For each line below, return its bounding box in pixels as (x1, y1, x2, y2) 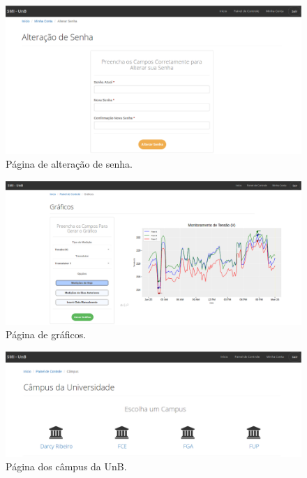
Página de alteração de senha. (6, 157, 133, 171)
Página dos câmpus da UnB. (6, 459, 127, 474)
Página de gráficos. (6, 327, 87, 342)
